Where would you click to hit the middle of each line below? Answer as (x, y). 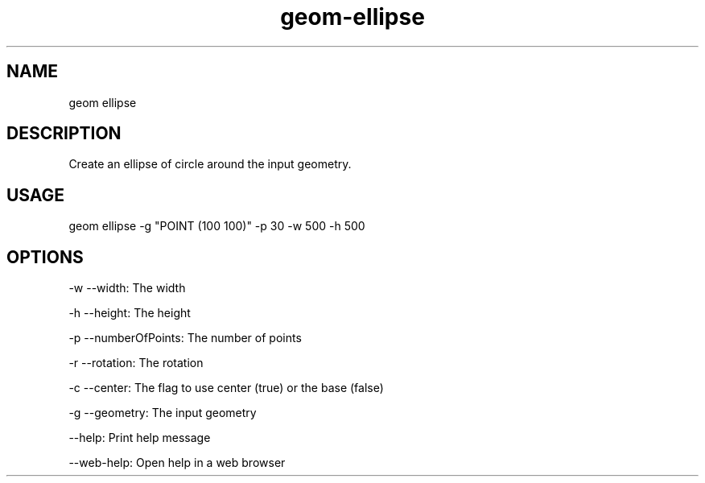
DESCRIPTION (64, 134)
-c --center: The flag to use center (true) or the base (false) (226, 388)
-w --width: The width (127, 288)
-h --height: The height (130, 313)
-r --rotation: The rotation (136, 363)
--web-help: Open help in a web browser (177, 463)
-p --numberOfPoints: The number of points (185, 338)
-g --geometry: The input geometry (163, 413)
